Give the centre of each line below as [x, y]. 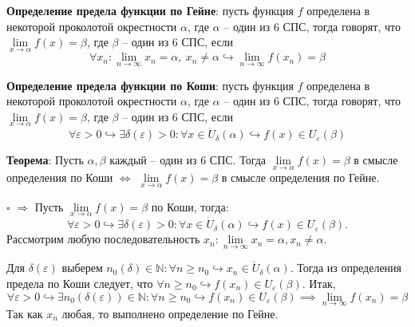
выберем [82, 268]
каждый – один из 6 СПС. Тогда [188, 160]
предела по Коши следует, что [80, 283]
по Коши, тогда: [190, 206]
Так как [25, 313]
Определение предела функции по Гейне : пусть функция [150, 10]
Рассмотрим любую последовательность [103, 239]
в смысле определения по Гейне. [300, 177]
